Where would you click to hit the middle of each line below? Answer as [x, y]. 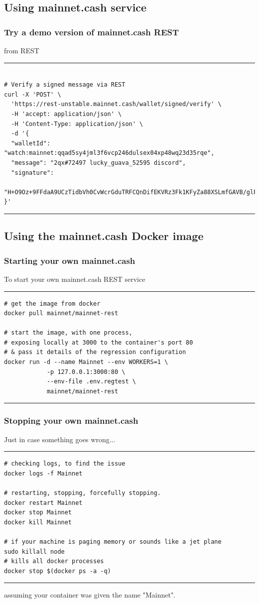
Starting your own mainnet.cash [70, 260]
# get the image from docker [52, 303]
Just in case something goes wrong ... [60, 439]
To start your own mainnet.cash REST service [75, 279]
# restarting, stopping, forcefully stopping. [82, 493]
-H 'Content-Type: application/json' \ [77, 124]
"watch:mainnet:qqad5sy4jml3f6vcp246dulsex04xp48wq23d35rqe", [109, 153]
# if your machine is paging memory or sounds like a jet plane [113, 542]
